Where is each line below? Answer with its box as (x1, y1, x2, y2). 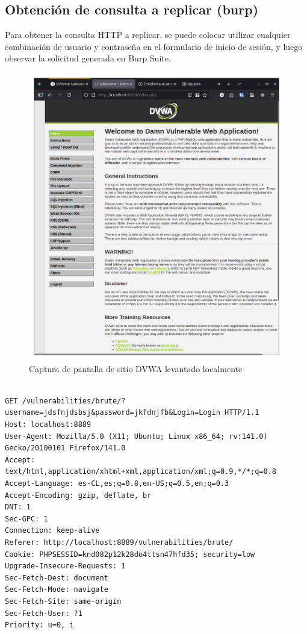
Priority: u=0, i (5, 621, 74, 630)
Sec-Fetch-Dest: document (5, 573, 108, 582)
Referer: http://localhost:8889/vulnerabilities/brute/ (5, 538, 234, 547)
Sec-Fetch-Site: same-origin (5, 597, 122, 606)
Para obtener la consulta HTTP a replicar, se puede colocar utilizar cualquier (5, 28, 291, 41)
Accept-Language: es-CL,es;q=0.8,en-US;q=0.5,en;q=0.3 (5, 479, 229, 488)
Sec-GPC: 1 (5, 514, 48, 523)
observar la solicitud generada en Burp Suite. (5, 52, 171, 64)
